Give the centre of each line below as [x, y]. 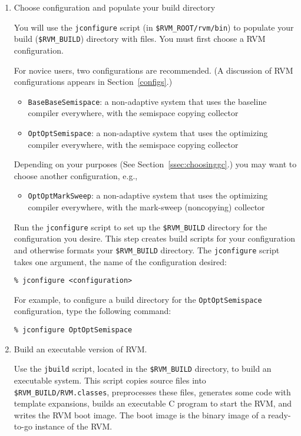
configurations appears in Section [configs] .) [93, 82]
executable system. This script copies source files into [110, 380]
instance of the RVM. [74, 426]
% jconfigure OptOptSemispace [73, 330]
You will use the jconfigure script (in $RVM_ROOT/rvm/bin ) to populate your [154, 27]
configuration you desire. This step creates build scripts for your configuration [154, 238]
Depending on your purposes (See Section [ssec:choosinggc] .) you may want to [155, 164]
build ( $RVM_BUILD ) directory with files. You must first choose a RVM [140, 39]
